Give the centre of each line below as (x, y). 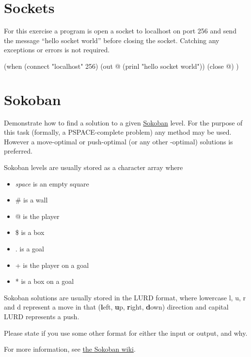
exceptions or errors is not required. (57, 50)
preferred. (18, 151)
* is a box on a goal (45, 281)
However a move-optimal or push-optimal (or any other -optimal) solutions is (118, 141)
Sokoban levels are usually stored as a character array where (94, 167)
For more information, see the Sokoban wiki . (70, 349)
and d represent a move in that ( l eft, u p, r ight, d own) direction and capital (116, 307)
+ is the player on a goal (52, 265)
